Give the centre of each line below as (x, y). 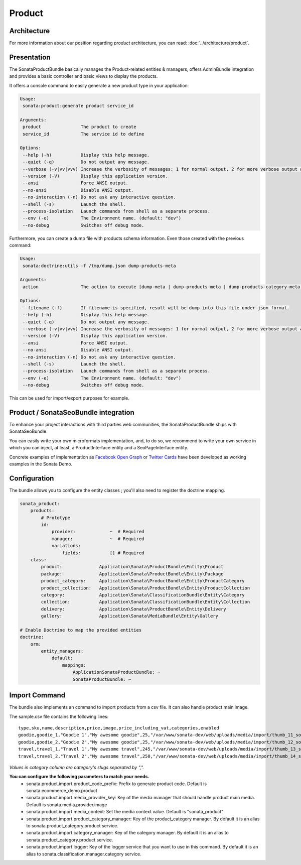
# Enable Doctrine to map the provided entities (81, 630)
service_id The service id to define (84, 134)
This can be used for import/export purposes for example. (69, 398)
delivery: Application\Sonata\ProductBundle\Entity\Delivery (134, 609)
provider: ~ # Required (98, 532)
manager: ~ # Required (98, 539)
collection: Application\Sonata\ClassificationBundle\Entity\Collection (145, 602)
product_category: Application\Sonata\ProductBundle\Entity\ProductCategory (143, 581)
